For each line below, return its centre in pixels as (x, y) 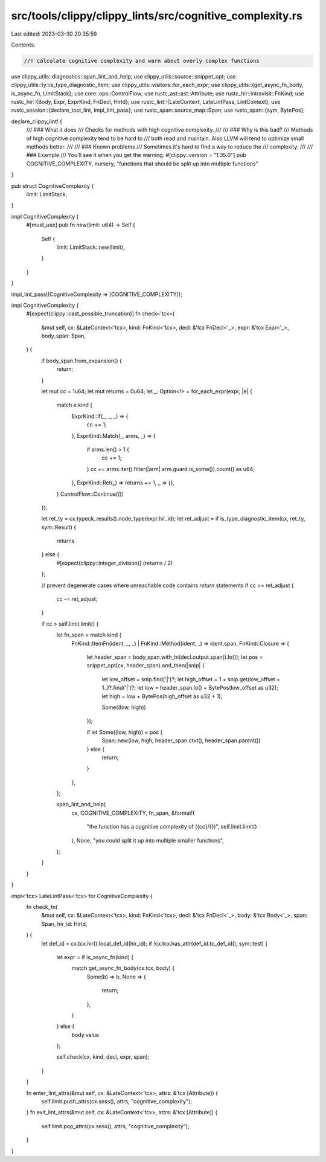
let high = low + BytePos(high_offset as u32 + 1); (162, 696)
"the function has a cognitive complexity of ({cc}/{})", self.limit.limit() (172, 827)
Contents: (23, 45)
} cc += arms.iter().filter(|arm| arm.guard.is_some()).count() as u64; (171, 469)
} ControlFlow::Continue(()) (90, 494)
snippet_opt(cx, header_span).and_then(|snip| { (145, 666)
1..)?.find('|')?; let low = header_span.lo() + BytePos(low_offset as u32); (190, 688)
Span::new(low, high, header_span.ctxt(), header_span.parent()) (181, 740)
